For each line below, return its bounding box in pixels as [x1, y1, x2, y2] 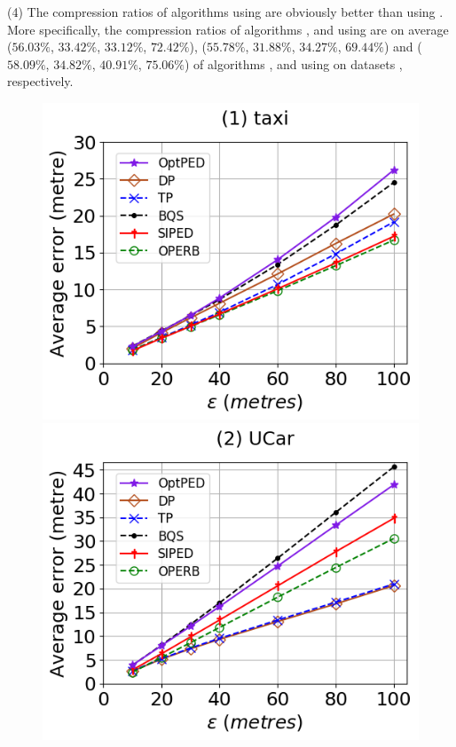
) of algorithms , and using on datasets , [185, 54, 403, 73]
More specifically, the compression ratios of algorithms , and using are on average [7, 20, 449, 38]
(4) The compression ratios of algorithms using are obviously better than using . [7, 3, 444, 20]
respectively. [7, 72, 74, 90]
